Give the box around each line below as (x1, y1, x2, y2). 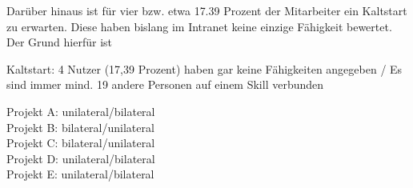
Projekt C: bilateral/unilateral (6, 134, 155, 151)
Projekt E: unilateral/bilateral (6, 166, 154, 182)
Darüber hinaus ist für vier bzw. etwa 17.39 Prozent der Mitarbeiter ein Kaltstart (6, 2, 407, 18)
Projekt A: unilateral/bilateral (6, 102, 155, 119)
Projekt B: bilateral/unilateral (6, 118, 154, 135)
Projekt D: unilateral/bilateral (6, 150, 155, 166)
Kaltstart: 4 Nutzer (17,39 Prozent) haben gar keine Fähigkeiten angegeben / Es (6, 60, 403, 77)
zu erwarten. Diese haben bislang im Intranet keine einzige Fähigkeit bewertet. (6, 18, 392, 34)
